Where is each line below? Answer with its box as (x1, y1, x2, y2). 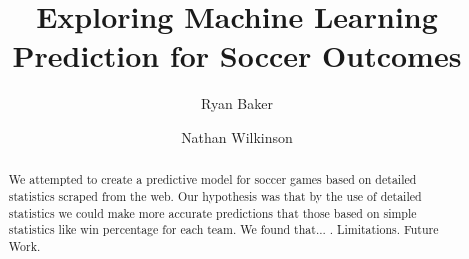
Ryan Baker (201, 93, 273, 114)
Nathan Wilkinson (181, 126, 293, 147)
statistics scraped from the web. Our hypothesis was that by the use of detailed (8, 187, 422, 204)
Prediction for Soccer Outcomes (12, 35, 462, 76)
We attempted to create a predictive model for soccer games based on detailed (8, 171, 417, 188)
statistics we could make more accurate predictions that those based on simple (8, 204, 417, 221)
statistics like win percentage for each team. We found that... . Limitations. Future (8, 221, 439, 238)
